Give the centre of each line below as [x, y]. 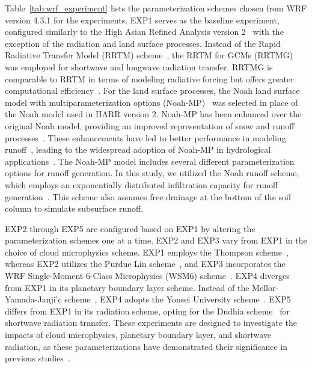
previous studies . [38, 358]
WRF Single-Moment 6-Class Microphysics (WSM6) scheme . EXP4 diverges [147, 276]
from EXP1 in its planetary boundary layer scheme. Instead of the [127, 287]
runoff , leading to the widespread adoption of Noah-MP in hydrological [138, 149]
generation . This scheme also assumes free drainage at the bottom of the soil [148, 196]
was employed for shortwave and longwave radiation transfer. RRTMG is [139, 66]
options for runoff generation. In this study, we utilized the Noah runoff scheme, [152, 173]
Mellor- [265, 287]
